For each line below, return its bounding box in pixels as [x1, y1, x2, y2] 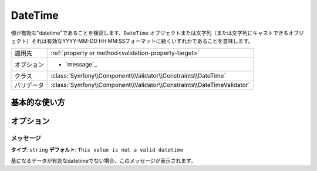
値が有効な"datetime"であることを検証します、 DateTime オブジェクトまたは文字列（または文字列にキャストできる [11, 29, 289, 36]
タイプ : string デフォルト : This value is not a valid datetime [11, 146, 184, 153]
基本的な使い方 [11, 97, 65, 107]
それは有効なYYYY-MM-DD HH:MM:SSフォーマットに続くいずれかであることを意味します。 [31, 37, 254, 44]
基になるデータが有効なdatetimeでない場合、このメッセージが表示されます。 [11, 157, 196, 164]
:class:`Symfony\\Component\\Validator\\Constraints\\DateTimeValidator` [50, 81, 251, 89]
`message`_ [65, 61, 97, 69]
